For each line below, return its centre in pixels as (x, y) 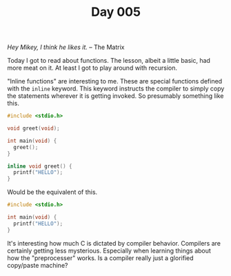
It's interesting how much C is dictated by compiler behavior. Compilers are (114, 243)
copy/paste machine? (38, 265)
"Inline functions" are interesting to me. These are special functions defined (115, 81)
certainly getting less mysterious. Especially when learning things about (109, 250)
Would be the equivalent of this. (52, 192)
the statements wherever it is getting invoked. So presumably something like (115, 96)
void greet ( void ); (33, 128)
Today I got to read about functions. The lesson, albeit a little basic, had (109, 61)
